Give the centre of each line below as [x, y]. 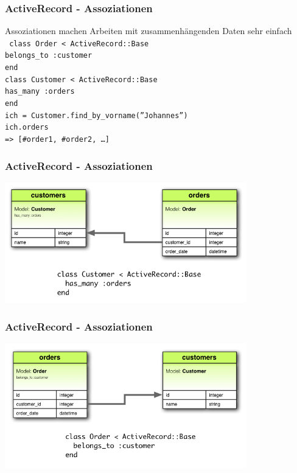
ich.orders [27, 128]
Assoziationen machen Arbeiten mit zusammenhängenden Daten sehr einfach [148, 31]
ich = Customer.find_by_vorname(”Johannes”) [96, 115]
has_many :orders [40, 92]
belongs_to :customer [49, 56]
